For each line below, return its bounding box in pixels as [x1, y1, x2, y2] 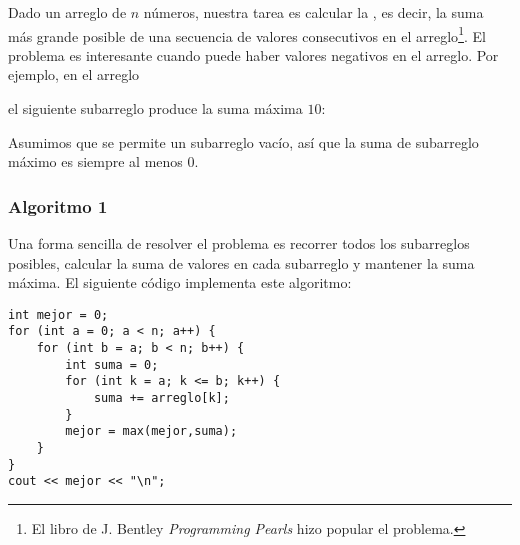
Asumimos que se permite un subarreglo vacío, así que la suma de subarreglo [8, 131, 479, 152]
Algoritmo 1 [8, 193, 108, 218]
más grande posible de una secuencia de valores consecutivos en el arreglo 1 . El [8, 22, 486, 46]
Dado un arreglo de [8, 2, 127, 22]
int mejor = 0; [8, 307, 109, 322]
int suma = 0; [65, 357, 159, 372]
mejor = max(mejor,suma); [65, 424, 238, 439]
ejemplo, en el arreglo [8, 64, 140, 85]
